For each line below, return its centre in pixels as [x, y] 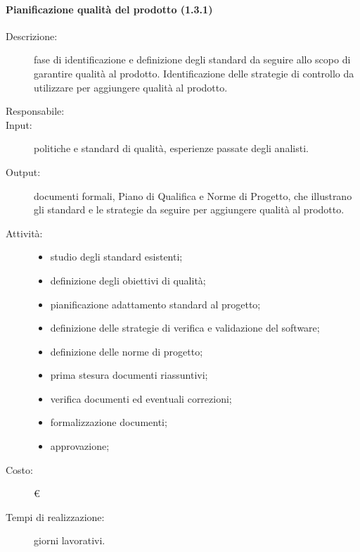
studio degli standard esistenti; [116, 257]
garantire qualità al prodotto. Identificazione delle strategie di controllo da [194, 73]
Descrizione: [32, 36]
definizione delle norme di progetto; [127, 351]
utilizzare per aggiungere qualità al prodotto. [131, 87]
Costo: [19, 469]
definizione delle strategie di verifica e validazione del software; [185, 328]
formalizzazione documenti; [109, 422]
